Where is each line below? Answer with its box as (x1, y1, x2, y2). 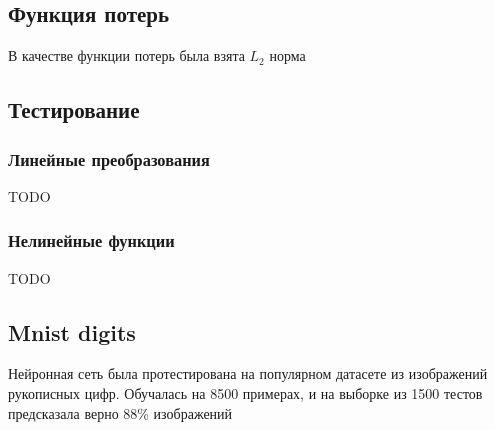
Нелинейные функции (8, 228, 175, 253)
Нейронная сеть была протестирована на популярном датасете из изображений (8, 363, 488, 384)
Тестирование (8, 94, 140, 125)
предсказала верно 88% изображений (8, 402, 233, 423)
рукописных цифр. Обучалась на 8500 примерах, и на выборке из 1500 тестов (8, 383, 483, 403)
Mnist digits (8, 316, 136, 347)
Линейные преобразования (8, 146, 210, 171)
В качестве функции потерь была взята (8, 45, 245, 66)
